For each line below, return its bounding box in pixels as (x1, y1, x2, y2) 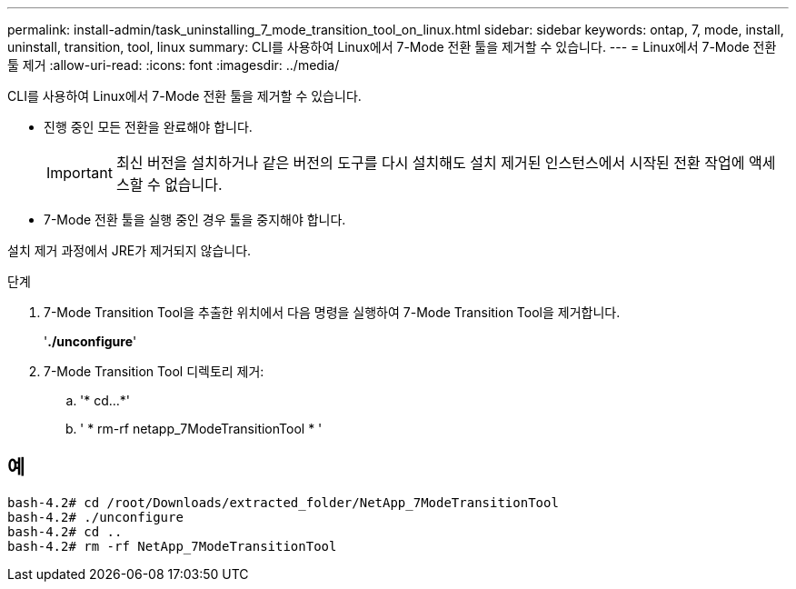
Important (46, 164, 113, 182)
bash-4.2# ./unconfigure (7, 509, 184, 524)
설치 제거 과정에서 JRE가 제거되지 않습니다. (7, 243, 252, 258)
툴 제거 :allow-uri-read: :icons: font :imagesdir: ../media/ (7, 57, 340, 73)
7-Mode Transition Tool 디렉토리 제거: (44, 364, 264, 379)
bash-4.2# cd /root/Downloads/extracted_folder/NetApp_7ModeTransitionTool (7, 494, 559, 510)
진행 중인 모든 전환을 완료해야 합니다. (44, 119, 253, 135)
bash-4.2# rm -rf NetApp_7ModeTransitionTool (7, 538, 337, 554)
